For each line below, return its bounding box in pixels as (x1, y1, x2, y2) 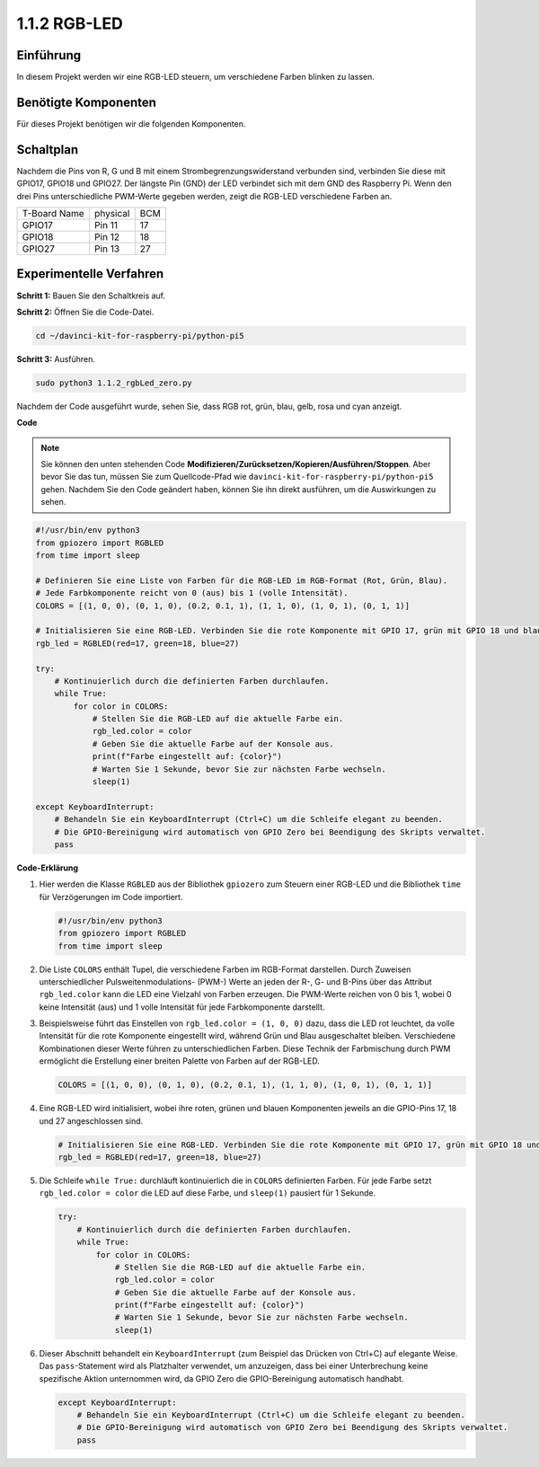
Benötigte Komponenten (16, 94, 157, 110)
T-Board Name (22, 208, 84, 220)
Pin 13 (94, 243, 120, 255)
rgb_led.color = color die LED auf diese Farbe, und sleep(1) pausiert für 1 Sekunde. (39, 1188, 376, 1198)
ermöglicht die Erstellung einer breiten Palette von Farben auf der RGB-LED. (39, 1056, 321, 1066)
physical (94, 208, 130, 220)
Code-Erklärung (16, 862, 79, 873)
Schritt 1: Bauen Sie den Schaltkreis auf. (16, 290, 166, 301)
